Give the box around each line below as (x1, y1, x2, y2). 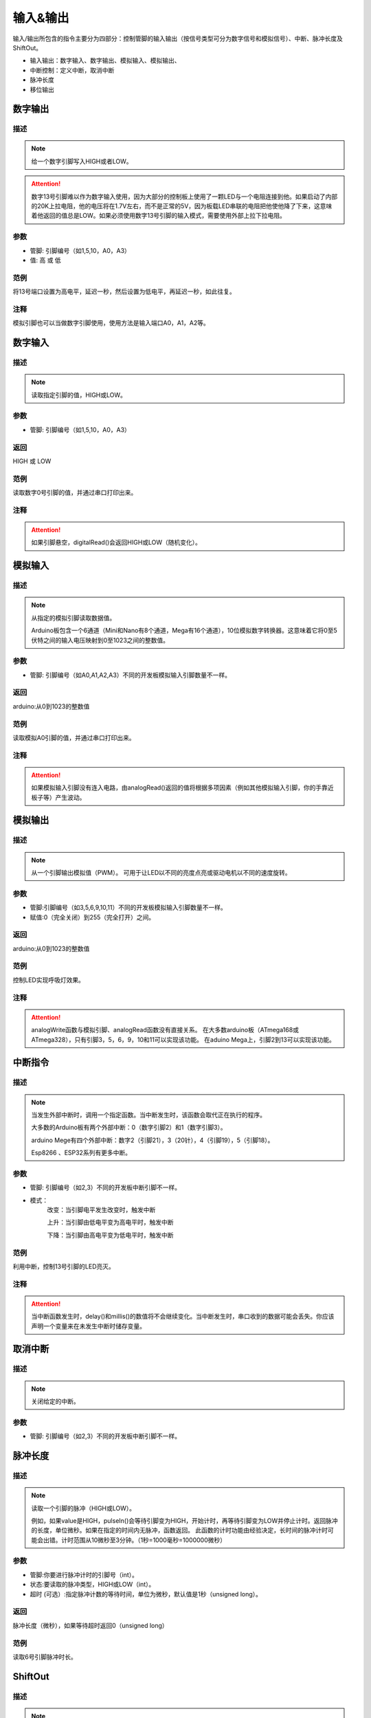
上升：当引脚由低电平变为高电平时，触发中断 (47, 1218, 174, 1227)
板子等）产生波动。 (31, 793, 86, 801)
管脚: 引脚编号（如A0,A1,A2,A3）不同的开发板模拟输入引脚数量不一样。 (30, 671, 232, 679)
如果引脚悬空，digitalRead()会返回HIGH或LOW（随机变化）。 (31, 538, 202, 546)
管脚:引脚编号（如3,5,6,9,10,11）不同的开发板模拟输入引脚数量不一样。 (30, 904, 227, 912)
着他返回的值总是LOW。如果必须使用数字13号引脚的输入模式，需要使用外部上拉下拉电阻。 (31, 212, 286, 220)
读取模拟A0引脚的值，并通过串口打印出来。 (12, 733, 135, 741)
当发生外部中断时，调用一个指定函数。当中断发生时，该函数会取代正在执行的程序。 (31, 1111, 266, 1119)
